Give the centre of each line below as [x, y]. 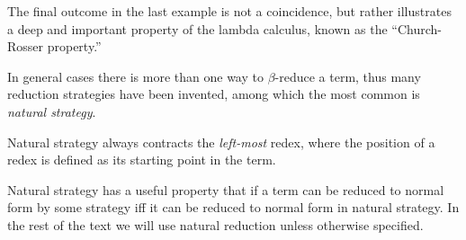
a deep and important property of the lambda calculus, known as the [197, 28]
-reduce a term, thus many [348, 76]
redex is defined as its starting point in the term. [142, 160]
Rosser [26, 46]
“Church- [417, 28]
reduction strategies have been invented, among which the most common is [214, 94]
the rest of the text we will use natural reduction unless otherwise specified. [215, 224]
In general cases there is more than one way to [135, 76]
